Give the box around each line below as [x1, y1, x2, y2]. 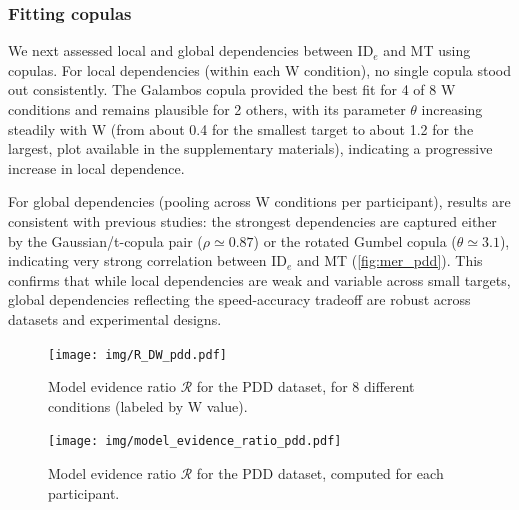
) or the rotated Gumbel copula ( [253, 230, 457, 251]
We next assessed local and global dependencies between [8, 40, 353, 61]
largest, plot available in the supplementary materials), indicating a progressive [8, 138, 493, 159]
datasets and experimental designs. [8, 308, 222, 329]
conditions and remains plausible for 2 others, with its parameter [8, 99, 406, 119]
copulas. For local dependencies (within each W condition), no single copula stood [8, 59, 512, 80]
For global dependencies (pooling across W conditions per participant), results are [8, 191, 511, 212]
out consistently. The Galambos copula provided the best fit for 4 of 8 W [8, 79, 456, 100]
